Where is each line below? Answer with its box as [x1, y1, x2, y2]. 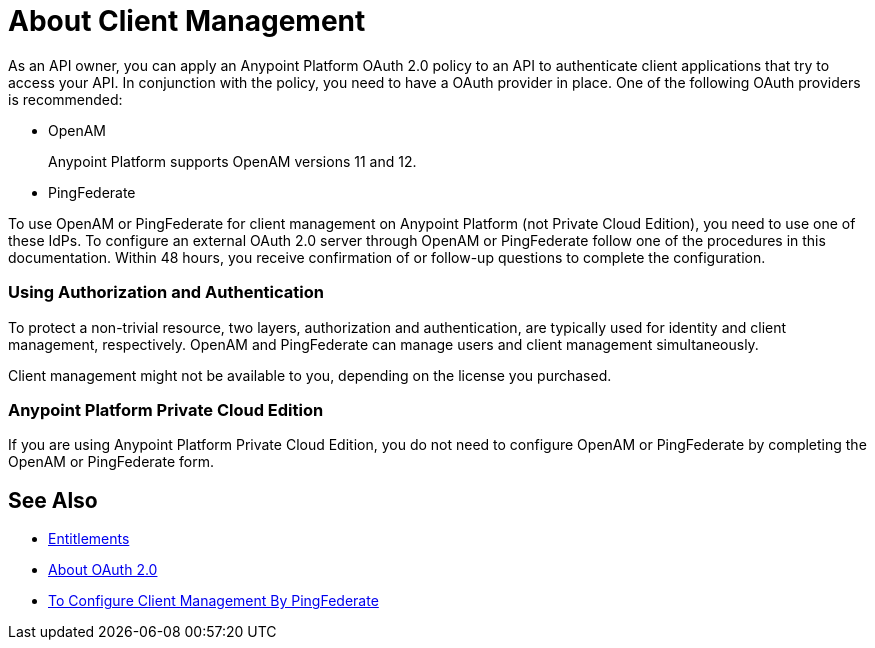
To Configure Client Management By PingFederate [48, 592, 379, 610]
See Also [8, 487, 98, 513]
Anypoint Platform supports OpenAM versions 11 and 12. [48, 152, 417, 170]
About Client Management [8, 4, 366, 38]
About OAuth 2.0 [48, 561, 158, 579]
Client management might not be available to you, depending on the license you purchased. [8, 366, 612, 384]
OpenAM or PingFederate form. [8, 453, 214, 471]
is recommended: [8, 90, 123, 108]
